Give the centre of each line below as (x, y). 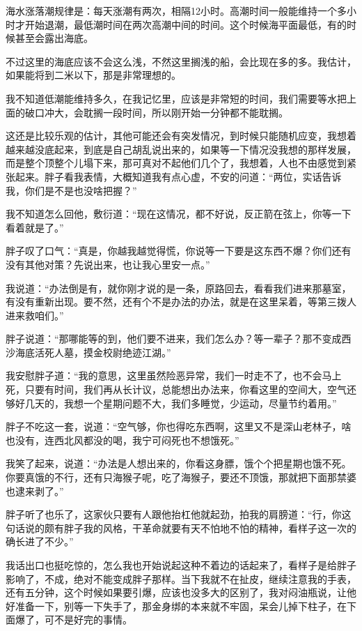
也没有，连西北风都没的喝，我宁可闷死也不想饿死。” (123, 440)
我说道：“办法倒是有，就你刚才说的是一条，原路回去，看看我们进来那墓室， (179, 288)
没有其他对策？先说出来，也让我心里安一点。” (108, 264)
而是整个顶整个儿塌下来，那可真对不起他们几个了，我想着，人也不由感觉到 (176, 163)
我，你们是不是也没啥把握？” (71, 190)
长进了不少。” (44, 541)
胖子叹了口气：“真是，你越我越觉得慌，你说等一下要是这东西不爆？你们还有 (179, 251)
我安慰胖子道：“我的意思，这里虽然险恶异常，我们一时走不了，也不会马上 (174, 375)
